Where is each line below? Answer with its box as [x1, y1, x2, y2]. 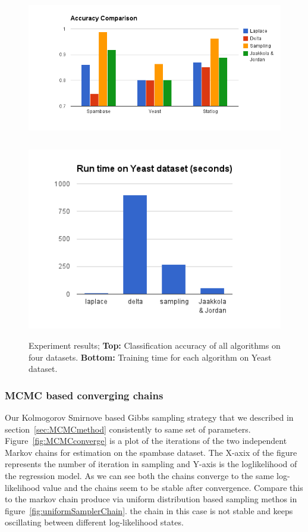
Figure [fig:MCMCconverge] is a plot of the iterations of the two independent [5, 434, 287, 447]
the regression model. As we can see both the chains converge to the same [5, 470, 274, 482]
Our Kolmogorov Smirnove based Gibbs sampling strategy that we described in [5, 411, 294, 424]
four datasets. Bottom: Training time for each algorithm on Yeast [29, 351, 272, 363]
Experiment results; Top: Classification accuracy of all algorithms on [29, 339, 281, 352]
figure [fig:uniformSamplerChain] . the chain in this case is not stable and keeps [5, 504, 293, 517]
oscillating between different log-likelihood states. [5, 516, 184, 528]
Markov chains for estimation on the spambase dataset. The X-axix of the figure [5, 446, 297, 458]
